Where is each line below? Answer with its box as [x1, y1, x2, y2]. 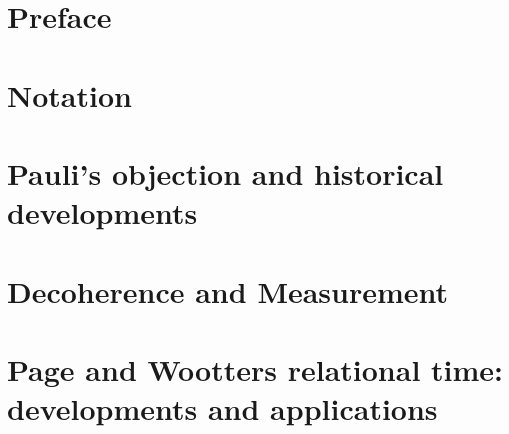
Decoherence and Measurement [7, 270, 449, 311]
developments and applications [7, 388, 438, 429]
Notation [7, 74, 132, 115]
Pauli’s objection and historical [7, 152, 444, 193]
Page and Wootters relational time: [7, 348, 504, 389]
